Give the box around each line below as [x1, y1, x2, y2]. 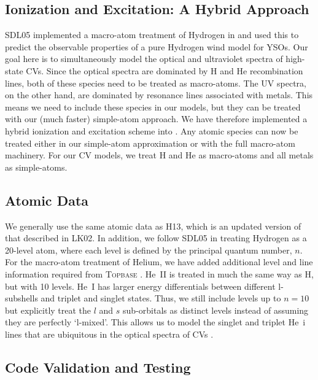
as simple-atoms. [5, 160, 68, 173]
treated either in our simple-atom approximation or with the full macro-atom [5, 136, 295, 149]
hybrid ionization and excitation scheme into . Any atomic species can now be [5, 124, 298, 137]
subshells [5, 292, 38, 304]
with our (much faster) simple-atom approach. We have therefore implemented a [5, 112, 308, 125]
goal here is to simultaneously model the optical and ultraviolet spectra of [5, 52, 283, 65]
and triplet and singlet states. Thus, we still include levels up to [41, 292, 281, 304]
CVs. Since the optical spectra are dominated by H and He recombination [26, 64, 303, 77]
